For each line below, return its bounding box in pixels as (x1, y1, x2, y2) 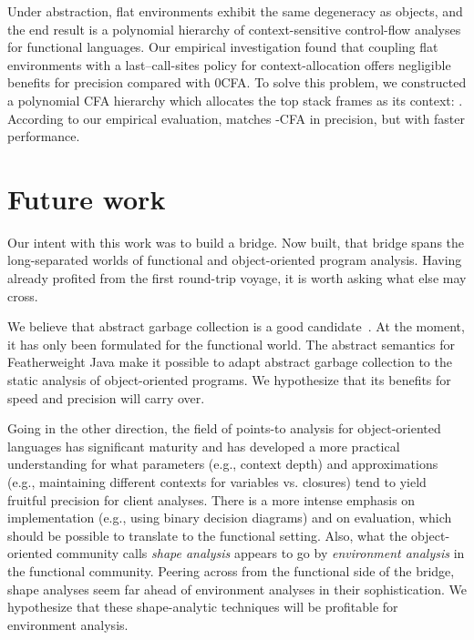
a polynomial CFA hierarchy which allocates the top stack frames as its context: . (7, 90, 463, 109)
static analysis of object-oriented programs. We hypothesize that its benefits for (7, 371, 451, 390)
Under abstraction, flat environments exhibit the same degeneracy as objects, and (7, 2, 463, 20)
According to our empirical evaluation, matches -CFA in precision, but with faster (7, 108, 465, 127)
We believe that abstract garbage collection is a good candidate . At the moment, (7, 317, 465, 336)
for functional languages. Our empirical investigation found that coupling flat (7, 37, 438, 56)
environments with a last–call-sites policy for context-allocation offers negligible (7, 55, 451, 74)
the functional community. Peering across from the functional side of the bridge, (7, 561, 455, 580)
